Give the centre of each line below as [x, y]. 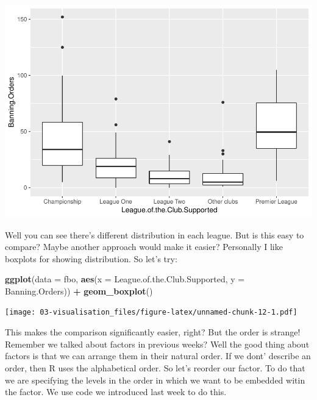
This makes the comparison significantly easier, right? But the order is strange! [153, 332]
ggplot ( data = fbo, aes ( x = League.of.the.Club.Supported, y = [125, 279]
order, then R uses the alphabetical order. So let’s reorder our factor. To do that [155, 367]
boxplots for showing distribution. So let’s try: [91, 258]
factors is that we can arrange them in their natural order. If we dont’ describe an [158, 356]
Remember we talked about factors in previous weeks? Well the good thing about [157, 344]
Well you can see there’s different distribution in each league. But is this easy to [155, 234]
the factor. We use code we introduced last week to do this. [116, 392]
